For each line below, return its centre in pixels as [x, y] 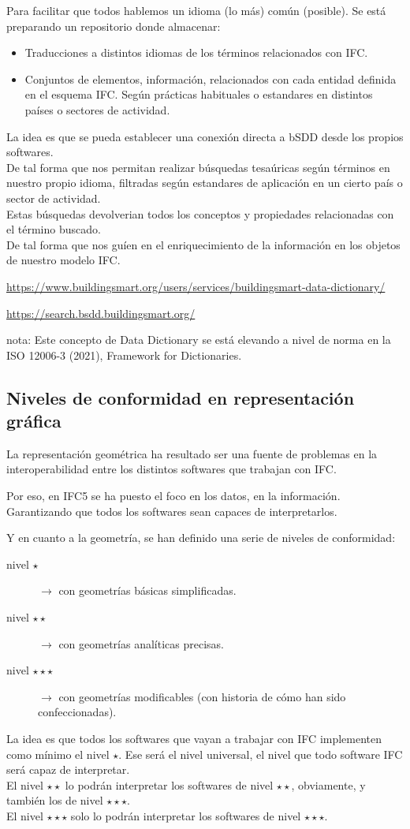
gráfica [34, 421]
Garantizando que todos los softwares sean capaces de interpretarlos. [172, 511]
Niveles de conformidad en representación [181, 397]
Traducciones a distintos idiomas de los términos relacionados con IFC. [196, 52]
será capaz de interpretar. [68, 769]
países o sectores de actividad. [97, 109]
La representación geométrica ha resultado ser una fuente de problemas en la [192, 453]
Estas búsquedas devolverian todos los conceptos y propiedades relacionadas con [200, 213]
